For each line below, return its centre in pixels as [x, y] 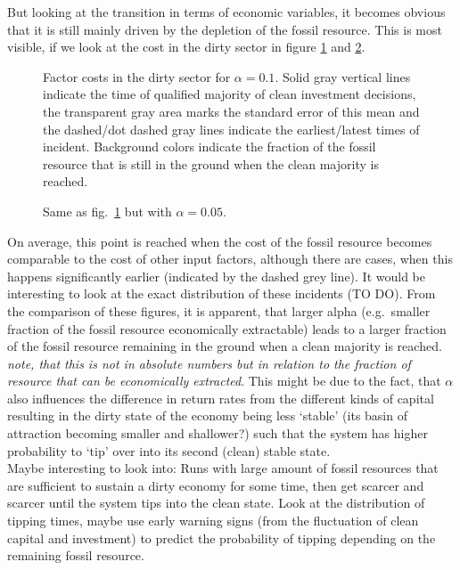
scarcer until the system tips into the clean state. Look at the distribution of [216, 503]
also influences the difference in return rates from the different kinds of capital [221, 398]
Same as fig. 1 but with [107, 211]
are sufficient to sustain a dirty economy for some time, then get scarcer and [216, 485]
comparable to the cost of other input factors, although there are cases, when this [230, 259]
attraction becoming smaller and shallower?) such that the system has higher [218, 433]
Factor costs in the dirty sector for [137, 76]
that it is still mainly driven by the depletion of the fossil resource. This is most [225, 29]
